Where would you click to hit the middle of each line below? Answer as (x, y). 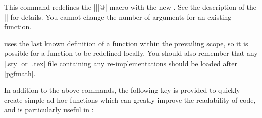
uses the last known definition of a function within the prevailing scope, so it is (126, 43)
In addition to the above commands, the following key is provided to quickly (122, 90)
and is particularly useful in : (49, 110)
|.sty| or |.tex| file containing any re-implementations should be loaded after (121, 63)
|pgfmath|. (20, 73)
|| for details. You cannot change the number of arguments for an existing (118, 16)
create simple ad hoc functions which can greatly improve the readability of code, (130, 100)
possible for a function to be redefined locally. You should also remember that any (131, 53)
